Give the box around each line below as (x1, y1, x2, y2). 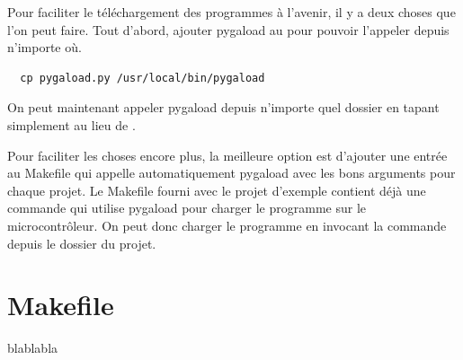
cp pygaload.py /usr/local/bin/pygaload (20, 71, 265, 84)
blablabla (7, 338, 58, 357)
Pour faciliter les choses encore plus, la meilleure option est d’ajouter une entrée (7, 145, 448, 164)
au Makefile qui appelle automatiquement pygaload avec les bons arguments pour (7, 163, 456, 182)
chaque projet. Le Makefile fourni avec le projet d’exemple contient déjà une (7, 180, 426, 199)
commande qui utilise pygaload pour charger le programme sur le (7, 198, 366, 217)
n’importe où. (7, 38, 82, 57)
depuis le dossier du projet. (7, 233, 156, 252)
